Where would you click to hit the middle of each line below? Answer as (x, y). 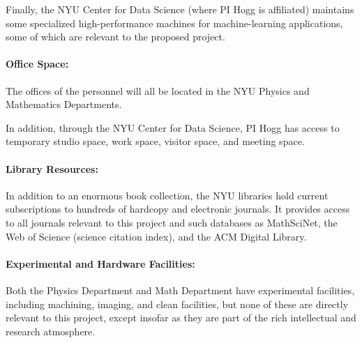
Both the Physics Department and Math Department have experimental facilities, (180, 290)
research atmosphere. (51, 331)
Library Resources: (52, 168)
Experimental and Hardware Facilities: (100, 263)
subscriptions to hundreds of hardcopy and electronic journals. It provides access (178, 209)
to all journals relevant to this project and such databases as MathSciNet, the (172, 222)
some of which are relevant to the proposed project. (115, 37)
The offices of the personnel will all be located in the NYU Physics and (158, 90)
